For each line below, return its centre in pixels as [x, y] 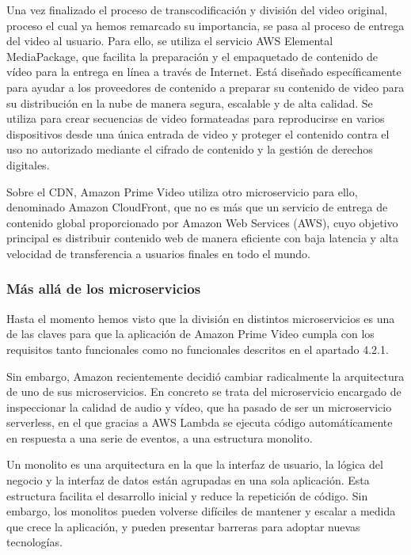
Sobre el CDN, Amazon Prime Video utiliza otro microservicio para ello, [182, 191]
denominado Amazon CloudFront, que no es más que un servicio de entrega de [197, 207]
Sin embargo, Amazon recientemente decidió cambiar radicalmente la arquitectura [205, 376]
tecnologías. [34, 542]
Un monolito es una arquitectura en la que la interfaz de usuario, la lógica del [195, 464]
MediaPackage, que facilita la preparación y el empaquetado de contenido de [192, 56]
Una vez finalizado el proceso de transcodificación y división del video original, [197, 10]
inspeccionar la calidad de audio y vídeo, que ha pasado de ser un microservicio [199, 407]
